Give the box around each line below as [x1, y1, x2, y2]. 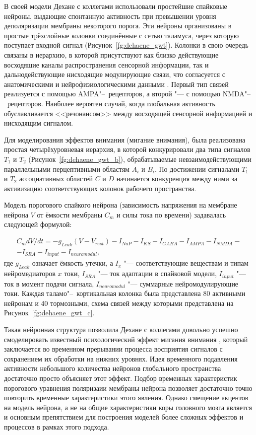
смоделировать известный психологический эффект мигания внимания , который [4, 334, 248, 344]
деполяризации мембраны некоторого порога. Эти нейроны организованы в [4, 20, 232, 31]
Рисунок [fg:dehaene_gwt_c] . [4, 307, 95, 318]
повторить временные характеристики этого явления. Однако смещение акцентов [4, 392, 249, 403]
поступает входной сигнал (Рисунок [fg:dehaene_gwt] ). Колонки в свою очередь [4, 40, 249, 50]
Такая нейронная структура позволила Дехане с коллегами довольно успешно [4, 324, 238, 334]
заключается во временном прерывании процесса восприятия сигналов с [4, 344, 223, 354]
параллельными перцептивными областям [4, 163, 129, 174]
